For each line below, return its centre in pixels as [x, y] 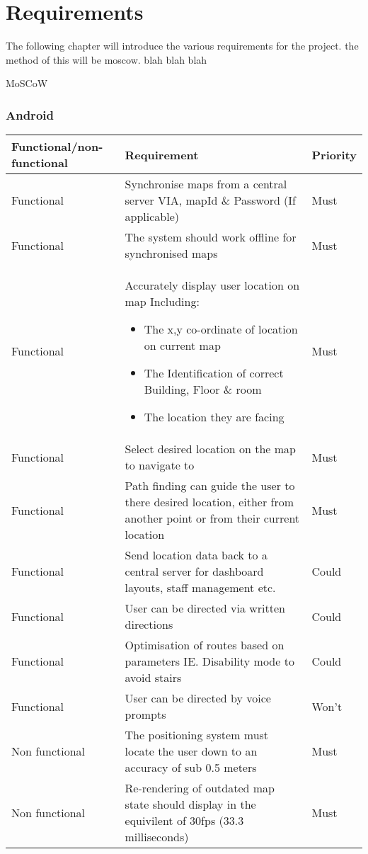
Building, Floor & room [203, 389]
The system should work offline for [211, 237]
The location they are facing [214, 417]
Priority [334, 154]
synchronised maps [171, 254]
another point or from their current [212, 518]
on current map [182, 346]
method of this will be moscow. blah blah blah [107, 59]
